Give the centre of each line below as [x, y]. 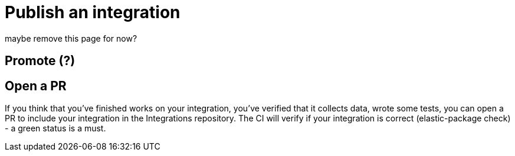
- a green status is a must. [55, 128]
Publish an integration [93, 12]
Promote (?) [40, 61]
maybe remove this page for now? [71, 38]
